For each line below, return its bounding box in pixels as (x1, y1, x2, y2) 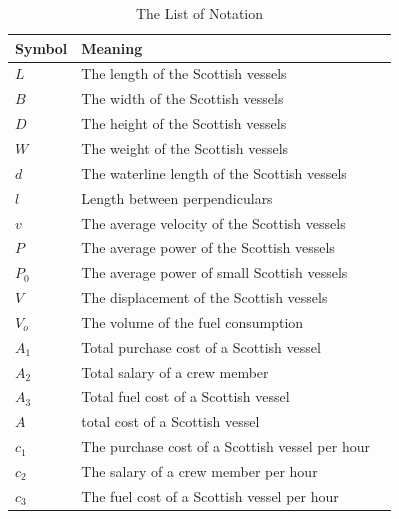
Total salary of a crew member (81, 361, 269, 382)
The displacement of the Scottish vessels (81, 287, 328, 308)
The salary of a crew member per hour (81, 460, 318, 481)
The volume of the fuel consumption (81, 311, 304, 332)
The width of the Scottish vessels (81, 88, 284, 109)
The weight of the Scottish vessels (81, 137, 289, 158)
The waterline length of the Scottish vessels (81, 162, 347, 183)
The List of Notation (135, 3, 264, 23)
